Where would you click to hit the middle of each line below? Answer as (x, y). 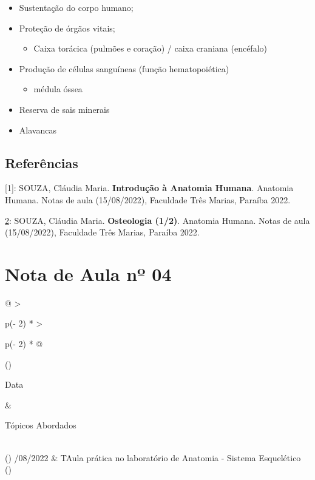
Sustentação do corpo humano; (76, 7)
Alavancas (38, 130)
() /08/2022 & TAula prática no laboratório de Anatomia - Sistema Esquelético (153, 457)
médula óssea (58, 89)
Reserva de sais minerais (64, 109)
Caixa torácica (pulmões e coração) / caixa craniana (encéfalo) (150, 48)
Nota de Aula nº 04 (88, 273)
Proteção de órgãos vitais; (67, 28)
